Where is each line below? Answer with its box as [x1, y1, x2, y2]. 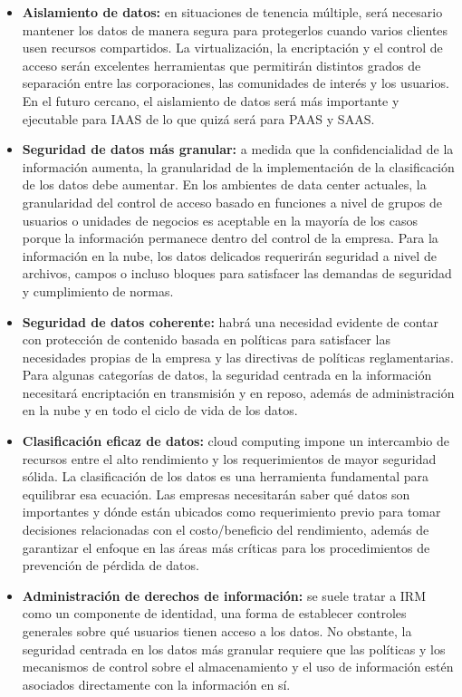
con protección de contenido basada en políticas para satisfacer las [22, 330, 390, 349]
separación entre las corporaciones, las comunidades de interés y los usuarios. [22, 73, 449, 92]
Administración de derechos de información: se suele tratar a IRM [22, 586, 427, 605]
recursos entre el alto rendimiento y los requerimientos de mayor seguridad [22, 449, 437, 468]
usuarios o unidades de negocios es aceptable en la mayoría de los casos [22, 210, 418, 229]
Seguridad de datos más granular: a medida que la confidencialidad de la [22, 140, 454, 159]
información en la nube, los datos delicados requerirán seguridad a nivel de [22, 246, 437, 265]
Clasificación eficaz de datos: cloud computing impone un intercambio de [22, 431, 449, 450]
